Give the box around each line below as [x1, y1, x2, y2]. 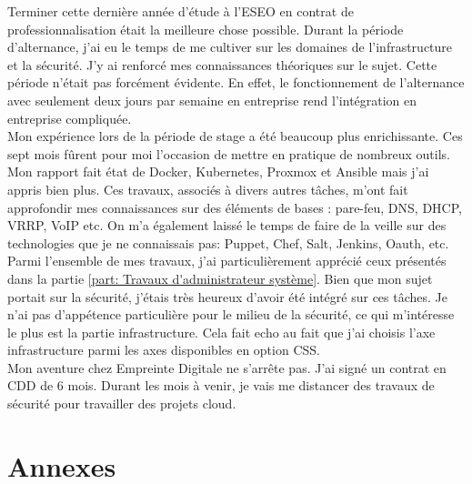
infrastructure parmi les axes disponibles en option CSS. [7, 340, 320, 359]
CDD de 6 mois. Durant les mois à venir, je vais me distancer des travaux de [7, 376, 435, 395]
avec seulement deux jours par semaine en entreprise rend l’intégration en [7, 90, 417, 109]
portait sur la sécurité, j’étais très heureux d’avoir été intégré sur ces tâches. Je [7, 287, 447, 306]
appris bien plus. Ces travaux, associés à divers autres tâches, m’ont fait [7, 179, 408, 198]
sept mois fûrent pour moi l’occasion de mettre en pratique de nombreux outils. [7, 144, 451, 163]
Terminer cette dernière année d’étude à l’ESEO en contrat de [7, 2, 354, 20]
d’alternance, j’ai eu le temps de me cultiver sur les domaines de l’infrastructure [7, 37, 453, 56]
